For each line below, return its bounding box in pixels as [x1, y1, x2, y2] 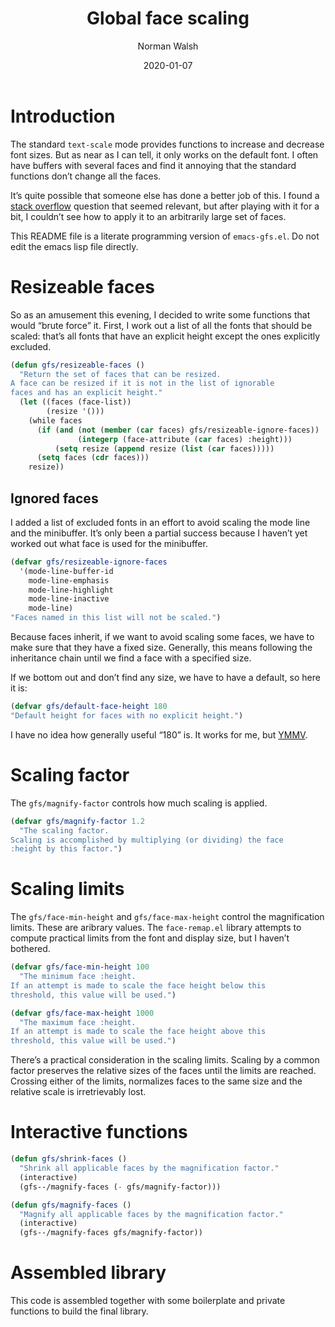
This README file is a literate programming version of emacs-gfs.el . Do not [10, 230, 320, 242]
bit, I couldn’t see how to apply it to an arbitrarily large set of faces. [10, 210, 287, 222]
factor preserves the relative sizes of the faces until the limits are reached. [10, 1065, 317, 1077]
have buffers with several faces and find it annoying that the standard [10, 159, 297, 171]
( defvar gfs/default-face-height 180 [10, 702, 168, 712]
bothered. [10, 943, 51, 955]
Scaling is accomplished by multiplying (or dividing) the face [10, 835, 284, 845]
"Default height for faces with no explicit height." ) [10, 710, 244, 721]
